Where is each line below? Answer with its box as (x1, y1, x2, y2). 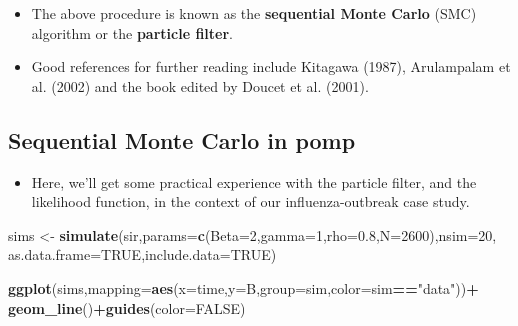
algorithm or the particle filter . (31, 22, 233, 43)
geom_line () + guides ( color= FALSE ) (8, 297, 246, 318)
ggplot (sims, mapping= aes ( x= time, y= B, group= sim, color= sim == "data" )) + (8, 277, 479, 298)
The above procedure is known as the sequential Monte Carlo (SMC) (31, 3, 477, 23)
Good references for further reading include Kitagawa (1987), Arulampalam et (31, 56, 511, 77)
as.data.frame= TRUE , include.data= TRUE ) (8, 244, 277, 265)
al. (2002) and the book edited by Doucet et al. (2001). (31, 75, 369, 96)
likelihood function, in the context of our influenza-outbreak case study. (31, 191, 470, 212)
